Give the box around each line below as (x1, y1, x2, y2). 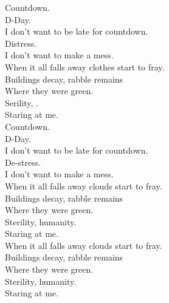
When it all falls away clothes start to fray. (5, 60, 165, 73)
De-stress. (5, 155, 41, 168)
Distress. (5, 36, 37, 49)
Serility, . (5, 96, 38, 109)
